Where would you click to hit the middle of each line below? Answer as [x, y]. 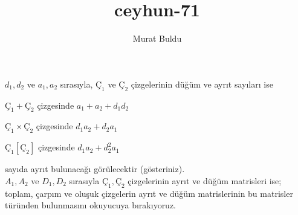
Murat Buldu [157, 38]
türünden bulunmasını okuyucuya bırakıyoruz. [91, 205]
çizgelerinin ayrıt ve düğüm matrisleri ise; [205, 180]
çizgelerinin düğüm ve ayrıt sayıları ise [202, 84]
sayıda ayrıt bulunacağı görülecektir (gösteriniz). [95, 169]
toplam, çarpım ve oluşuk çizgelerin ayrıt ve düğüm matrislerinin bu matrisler [149, 193]
